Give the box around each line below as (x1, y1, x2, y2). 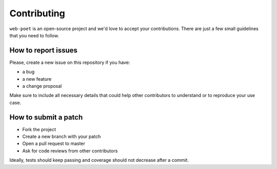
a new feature (22, 76, 52, 82)
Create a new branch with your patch (22, 133, 101, 140)
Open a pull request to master (22, 140, 86, 147)
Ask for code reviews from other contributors (22, 148, 118, 154)
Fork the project (22, 126, 56, 132)
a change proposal (22, 83, 62, 89)
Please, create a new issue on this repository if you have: (9, 59, 130, 65)
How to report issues (9, 46, 78, 55)
